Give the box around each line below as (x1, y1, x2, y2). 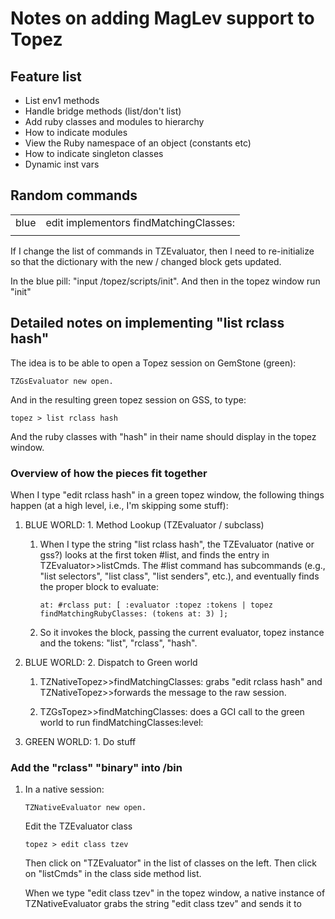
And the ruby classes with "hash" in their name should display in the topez (10, 430, 317, 442)
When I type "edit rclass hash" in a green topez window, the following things (10, 488, 325, 501)
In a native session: (24, 783, 105, 796)
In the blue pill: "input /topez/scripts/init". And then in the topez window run (10, 275, 321, 287)
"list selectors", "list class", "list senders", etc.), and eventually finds (39, 570, 320, 582)
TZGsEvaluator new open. (10, 376, 114, 386)
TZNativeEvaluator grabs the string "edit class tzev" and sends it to (24, 898, 302, 910)
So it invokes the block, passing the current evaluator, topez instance (39, 626, 325, 638)
